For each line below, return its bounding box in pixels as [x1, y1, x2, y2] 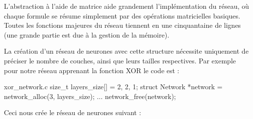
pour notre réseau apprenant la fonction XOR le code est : [4, 65, 179, 75]
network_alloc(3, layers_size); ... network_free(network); [4, 91, 176, 101]
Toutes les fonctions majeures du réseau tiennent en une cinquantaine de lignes [4, 20, 241, 30]
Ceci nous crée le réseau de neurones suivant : [4, 107, 141, 118]
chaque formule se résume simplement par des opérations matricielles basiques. [4, 10, 240, 20]
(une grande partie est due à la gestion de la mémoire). [4, 29, 170, 40]
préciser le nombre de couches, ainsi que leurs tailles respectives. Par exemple [4, 55, 236, 65]
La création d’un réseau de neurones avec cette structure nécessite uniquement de [4, 46, 249, 56]
